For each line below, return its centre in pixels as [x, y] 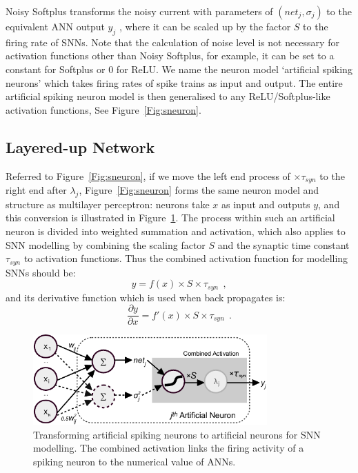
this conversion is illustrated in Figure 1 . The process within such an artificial [170, 218]
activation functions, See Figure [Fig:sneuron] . [103, 109]
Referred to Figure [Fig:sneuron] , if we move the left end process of [148, 175]
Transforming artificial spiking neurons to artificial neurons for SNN [177, 434]
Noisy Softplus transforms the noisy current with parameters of [139, 11]
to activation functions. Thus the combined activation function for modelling [186, 258]
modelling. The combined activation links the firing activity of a [169, 448]
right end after [36, 190]
